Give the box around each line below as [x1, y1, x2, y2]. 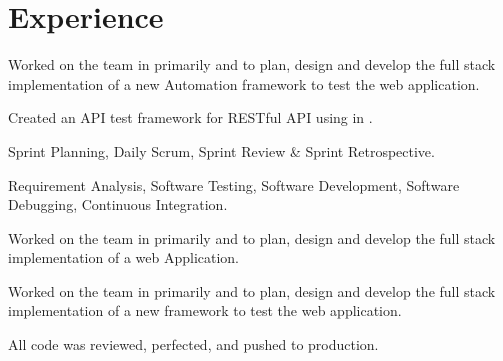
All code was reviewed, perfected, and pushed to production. [8, 334, 379, 355]
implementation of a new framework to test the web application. [8, 300, 402, 321]
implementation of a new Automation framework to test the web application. [8, 73, 480, 94]
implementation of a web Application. [8, 247, 240, 268]
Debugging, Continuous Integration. [8, 194, 228, 215]
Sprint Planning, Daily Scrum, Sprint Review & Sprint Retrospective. [8, 140, 435, 161]
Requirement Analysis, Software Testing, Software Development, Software [8, 174, 460, 195]
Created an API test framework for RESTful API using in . [8, 107, 373, 128]
